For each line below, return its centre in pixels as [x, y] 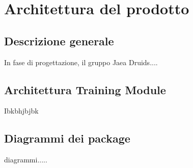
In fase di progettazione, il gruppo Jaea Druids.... [81, 62]
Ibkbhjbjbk [21, 111]
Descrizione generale [59, 40]
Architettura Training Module [85, 89]
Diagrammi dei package [67, 138]
